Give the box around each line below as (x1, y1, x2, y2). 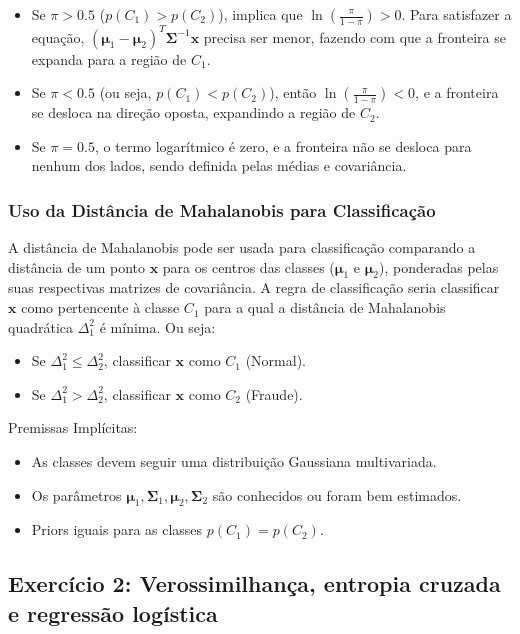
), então (269, 82, 317, 103)
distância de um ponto (8, 256, 145, 277)
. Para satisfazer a (401, 4, 512, 24)
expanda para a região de (31, 48, 187, 69)
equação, (31, 26, 85, 47)
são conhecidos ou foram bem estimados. (212, 484, 462, 505)
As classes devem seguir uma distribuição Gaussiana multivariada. (31, 451, 437, 472)
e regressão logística (8, 597, 218, 628)
